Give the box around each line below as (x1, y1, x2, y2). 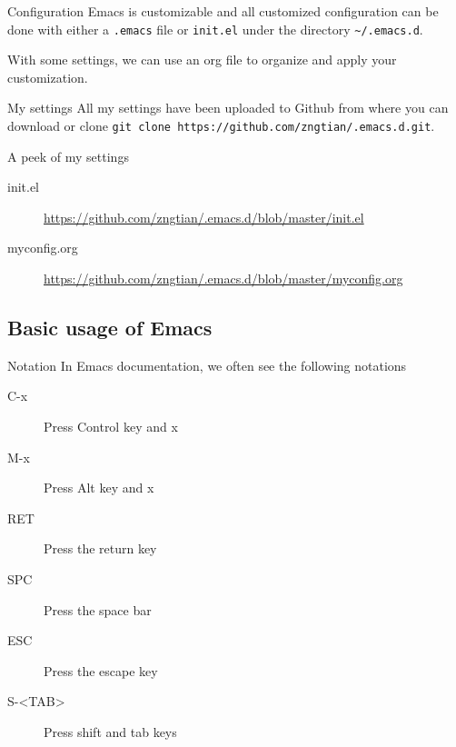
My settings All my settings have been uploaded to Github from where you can (7, 98, 449, 117)
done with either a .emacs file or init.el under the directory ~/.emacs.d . (7, 19, 423, 38)
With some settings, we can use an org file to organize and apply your (7, 50, 397, 69)
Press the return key (44, 539, 157, 558)
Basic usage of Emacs (7, 314, 213, 342)
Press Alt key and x (44, 478, 154, 497)
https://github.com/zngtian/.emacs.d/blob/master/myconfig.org (44, 269, 403, 288)
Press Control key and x (44, 417, 178, 436)
